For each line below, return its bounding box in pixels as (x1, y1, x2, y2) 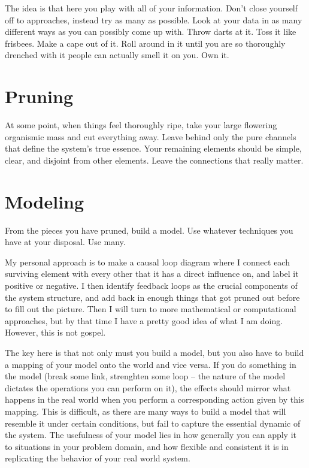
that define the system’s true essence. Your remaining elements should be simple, (5, 142, 302, 155)
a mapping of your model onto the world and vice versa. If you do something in (5, 358, 296, 370)
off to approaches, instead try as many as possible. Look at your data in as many (5, 13, 302, 26)
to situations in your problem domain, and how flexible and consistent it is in (5, 440, 289, 452)
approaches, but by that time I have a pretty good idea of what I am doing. (5, 314, 283, 327)
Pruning (5, 84, 73, 108)
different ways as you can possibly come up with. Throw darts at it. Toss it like (5, 25, 296, 38)
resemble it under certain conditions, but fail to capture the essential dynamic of (5, 416, 301, 429)
